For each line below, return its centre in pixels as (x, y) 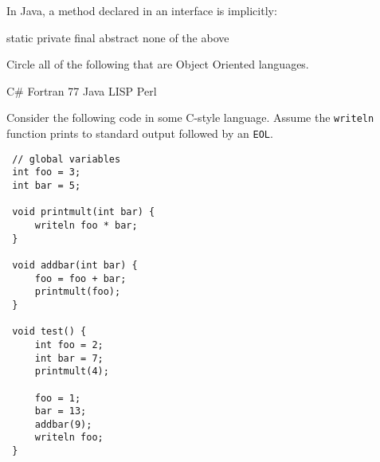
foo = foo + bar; (80, 278)
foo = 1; (58, 398)
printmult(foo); (78, 292)
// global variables (67, 159)
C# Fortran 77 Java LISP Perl (82, 90)
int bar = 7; (69, 358)
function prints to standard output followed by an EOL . (140, 133)
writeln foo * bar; (86, 225)
